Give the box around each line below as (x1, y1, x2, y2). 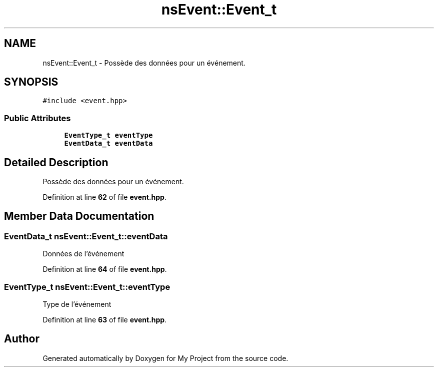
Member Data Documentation (4, 210, 154, 223)
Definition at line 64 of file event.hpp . (42, 265, 167, 274)
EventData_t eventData (64, 139, 153, 148)
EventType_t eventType (64, 131, 153, 140)
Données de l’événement (42, 249, 124, 258)
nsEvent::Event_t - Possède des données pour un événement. (42, 58, 245, 67)
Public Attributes (4, 113, 71, 123)
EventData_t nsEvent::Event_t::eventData (4, 231, 168, 241)
